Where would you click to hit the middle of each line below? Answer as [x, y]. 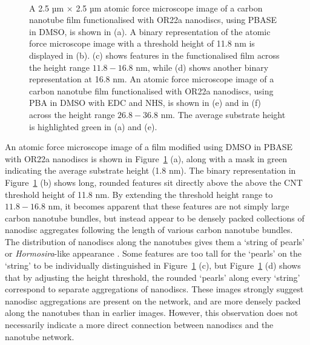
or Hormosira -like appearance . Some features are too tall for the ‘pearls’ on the [153, 253]
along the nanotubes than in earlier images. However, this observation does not [152, 313]
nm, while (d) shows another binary [202, 67]
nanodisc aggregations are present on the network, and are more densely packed [153, 301]
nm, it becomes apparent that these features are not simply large [169, 206]
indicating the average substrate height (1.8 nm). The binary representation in [150, 170]
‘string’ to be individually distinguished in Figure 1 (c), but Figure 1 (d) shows [153, 265]
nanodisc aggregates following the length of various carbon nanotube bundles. [149, 230]
